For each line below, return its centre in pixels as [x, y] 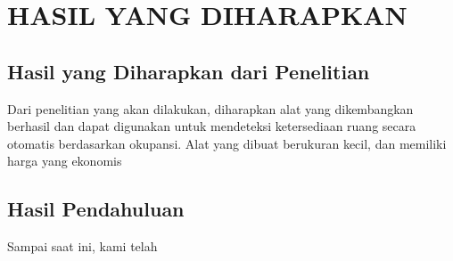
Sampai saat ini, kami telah [82, 246]
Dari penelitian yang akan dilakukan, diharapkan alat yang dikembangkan [210, 108]
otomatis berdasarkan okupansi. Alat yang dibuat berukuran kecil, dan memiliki [227, 143]
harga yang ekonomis [65, 161]
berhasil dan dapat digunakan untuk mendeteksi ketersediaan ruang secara [212, 126]
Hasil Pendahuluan [96, 209]
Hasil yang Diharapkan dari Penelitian [189, 71]
